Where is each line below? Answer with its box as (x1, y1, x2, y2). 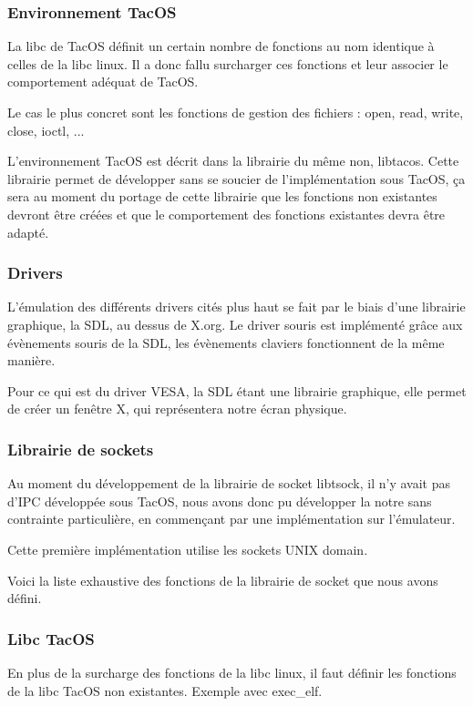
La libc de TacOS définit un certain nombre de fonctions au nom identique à (7, 36, 435, 56)
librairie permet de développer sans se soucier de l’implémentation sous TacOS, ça (7, 169, 466, 188)
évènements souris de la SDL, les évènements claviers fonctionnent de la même (7, 333, 445, 352)
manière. (7, 351, 56, 370)
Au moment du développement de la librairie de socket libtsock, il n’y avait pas (7, 474, 451, 493)
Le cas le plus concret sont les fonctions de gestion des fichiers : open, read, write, (7, 103, 464, 121)
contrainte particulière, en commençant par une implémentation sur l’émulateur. (7, 509, 456, 528)
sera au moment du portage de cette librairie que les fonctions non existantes (7, 187, 437, 206)
